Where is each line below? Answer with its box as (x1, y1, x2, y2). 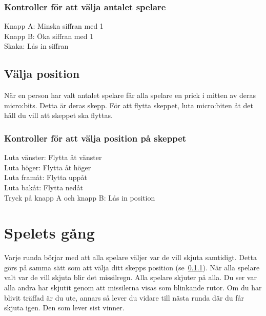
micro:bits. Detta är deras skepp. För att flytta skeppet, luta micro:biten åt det (4, 100, 253, 110)
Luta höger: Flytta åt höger (4, 162, 91, 172)
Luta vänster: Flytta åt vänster (4, 152, 102, 163)
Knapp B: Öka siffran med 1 (4, 30, 94, 41)
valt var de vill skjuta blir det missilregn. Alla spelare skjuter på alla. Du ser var (4, 272, 257, 283)
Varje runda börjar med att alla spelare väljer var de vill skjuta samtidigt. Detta (4, 252, 257, 263)
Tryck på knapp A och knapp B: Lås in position (4, 192, 155, 203)
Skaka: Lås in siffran (4, 41, 69, 51)
